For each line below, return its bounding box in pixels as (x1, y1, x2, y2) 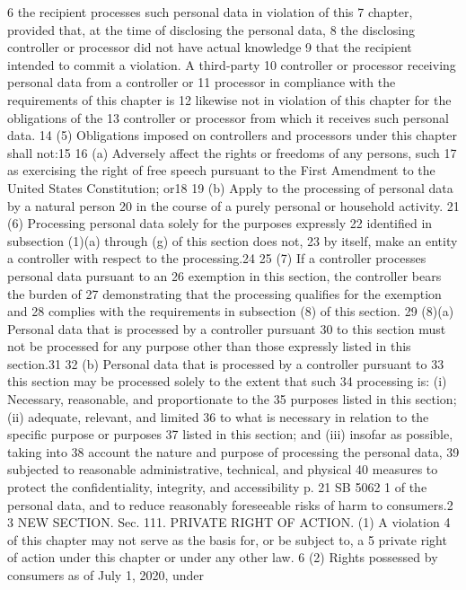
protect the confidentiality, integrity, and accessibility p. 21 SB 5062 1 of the (7, 478, 427, 497)
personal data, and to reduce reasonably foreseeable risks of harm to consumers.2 (7, 495, 453, 514)
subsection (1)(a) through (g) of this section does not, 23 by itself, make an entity (7, 231, 458, 250)
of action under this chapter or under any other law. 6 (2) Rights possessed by (7, 548, 438, 567)
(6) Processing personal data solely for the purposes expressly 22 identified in (7, 214, 433, 233)
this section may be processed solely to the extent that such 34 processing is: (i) (7, 372, 447, 391)
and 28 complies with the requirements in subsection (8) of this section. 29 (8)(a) (7, 302, 454, 321)
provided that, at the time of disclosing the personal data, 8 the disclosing (7, 20, 415, 39)
